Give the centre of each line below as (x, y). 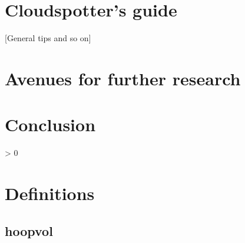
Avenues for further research (123, 78)
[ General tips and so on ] (48, 38)
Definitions (50, 193)
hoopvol (29, 230)
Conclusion (50, 124)
